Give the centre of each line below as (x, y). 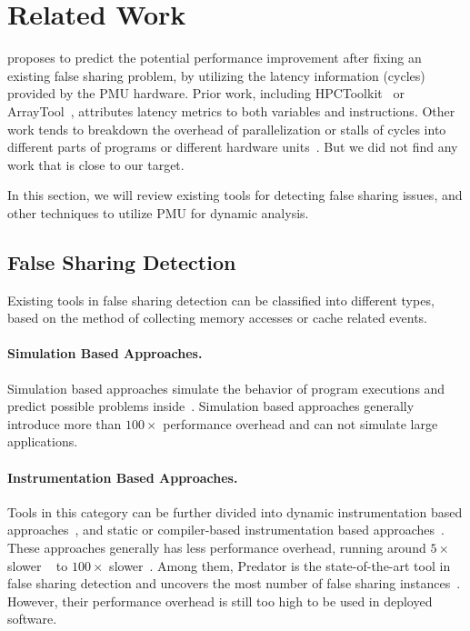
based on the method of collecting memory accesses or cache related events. (218, 318)
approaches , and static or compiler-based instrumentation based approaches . (226, 530)
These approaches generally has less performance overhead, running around (217, 548)
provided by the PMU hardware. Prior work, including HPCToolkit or (206, 93)
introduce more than (65, 423)
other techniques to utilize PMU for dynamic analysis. (158, 212)
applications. (43, 441)
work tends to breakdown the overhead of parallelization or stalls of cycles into (227, 129)
